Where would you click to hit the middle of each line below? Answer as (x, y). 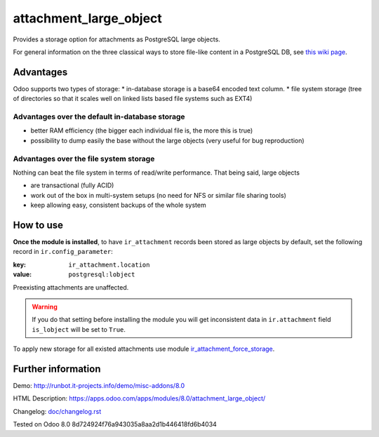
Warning (45, 307)
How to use (38, 225)
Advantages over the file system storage (84, 159)
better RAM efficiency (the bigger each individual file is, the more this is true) (142, 130)
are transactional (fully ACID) (72, 185)
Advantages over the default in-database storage (99, 117)
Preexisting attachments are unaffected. (71, 287)
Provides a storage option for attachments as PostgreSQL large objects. (117, 39)
